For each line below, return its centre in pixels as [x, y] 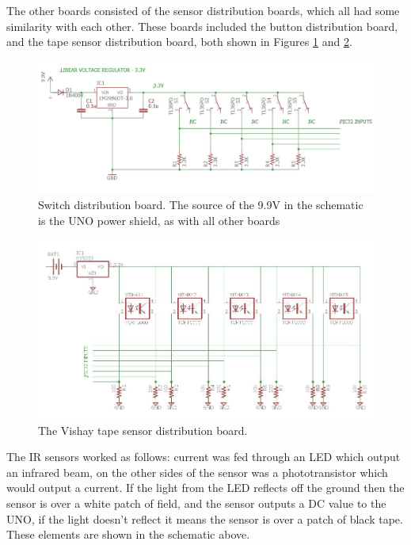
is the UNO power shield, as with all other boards [159, 220]
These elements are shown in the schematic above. [128, 534]
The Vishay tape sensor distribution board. [143, 430]
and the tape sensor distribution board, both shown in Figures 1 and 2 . [179, 42]
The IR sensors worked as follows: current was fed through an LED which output [204, 457]
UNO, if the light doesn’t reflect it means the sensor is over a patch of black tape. [205, 518]
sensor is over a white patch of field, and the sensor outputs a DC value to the [196, 503]
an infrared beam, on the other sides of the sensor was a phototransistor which [197, 472]
